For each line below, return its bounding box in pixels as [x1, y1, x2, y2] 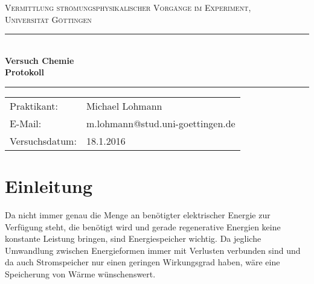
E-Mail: [10, 116, 42, 130]
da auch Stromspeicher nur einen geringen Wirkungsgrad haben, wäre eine [5, 256, 280, 268]
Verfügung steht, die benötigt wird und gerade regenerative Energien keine [5, 220, 281, 233]
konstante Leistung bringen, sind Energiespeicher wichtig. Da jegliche [5, 232, 261, 245]
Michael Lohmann [86, 98, 162, 113]
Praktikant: [10, 98, 58, 113]
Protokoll [5, 66, 45, 78]
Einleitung [5, 174, 93, 198]
